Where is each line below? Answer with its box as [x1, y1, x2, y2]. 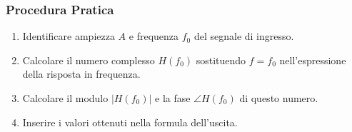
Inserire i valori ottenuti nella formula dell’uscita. [22, 114, 238, 129]
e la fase [155, 91, 191, 105]
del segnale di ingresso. [193, 29, 294, 44]
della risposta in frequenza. [22, 66, 141, 81]
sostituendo [196, 52, 246, 67]
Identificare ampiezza [22, 29, 115, 44]
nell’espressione [279, 52, 346, 67]
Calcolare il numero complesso [22, 52, 155, 67]
